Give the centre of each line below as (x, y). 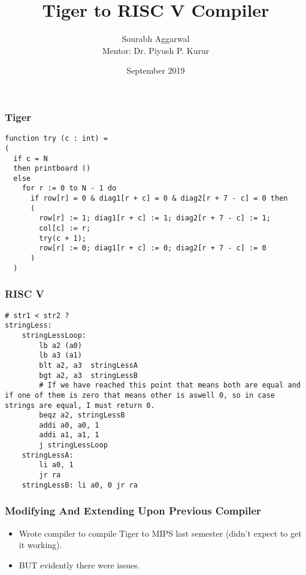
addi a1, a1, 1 (69, 435)
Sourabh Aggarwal (156, 39)
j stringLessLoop (73, 445)
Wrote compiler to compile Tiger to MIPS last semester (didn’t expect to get (160, 533)
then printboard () (52, 169)
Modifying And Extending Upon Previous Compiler (133, 511)
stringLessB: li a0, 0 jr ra (80, 485)
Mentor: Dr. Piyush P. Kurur (156, 50)
